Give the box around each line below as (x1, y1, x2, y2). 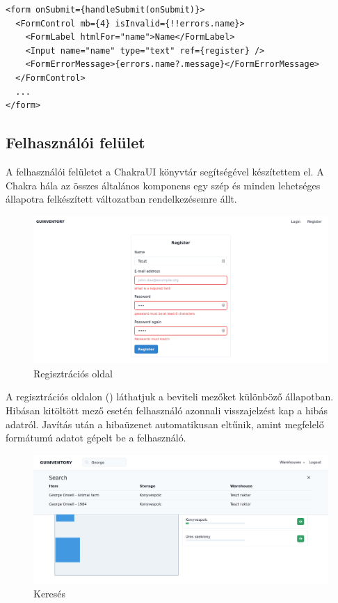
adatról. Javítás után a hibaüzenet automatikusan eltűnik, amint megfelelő (6, 416, 324, 431)
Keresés (33, 586, 66, 601)
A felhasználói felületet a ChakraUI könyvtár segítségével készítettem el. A (6, 164, 324, 178)
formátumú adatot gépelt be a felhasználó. (6, 430, 186, 445)
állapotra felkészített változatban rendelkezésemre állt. (6, 191, 237, 206)
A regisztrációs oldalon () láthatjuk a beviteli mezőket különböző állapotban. (6, 389, 334, 404)
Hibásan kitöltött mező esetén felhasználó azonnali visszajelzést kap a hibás (6, 402, 328, 417)
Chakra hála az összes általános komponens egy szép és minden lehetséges (6, 178, 321, 192)
